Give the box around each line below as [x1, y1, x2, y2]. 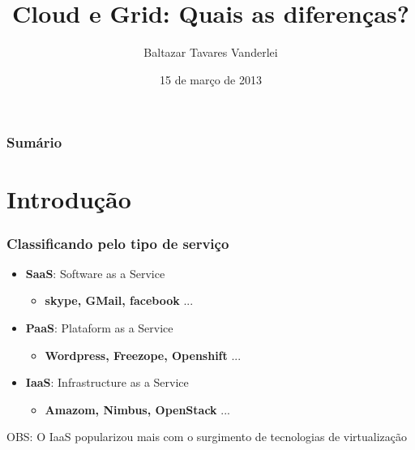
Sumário [6, 132, 62, 152]
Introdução [6, 182, 131, 216]
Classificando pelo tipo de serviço [6, 233, 229, 253]
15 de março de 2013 [159, 71, 262, 88]
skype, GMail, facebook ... [45, 292, 194, 309]
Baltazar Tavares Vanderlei [143, 44, 278, 61]
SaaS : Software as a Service [25, 264, 165, 281]
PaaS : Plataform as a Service [25, 319, 173, 336]
